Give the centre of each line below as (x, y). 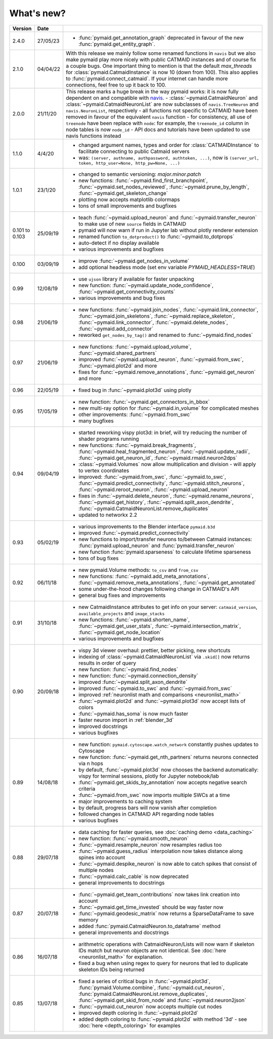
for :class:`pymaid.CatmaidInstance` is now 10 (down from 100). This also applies (162, 72)
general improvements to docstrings (122, 882)
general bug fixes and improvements (122, 595)
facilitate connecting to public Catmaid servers (134, 151)
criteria (87, 789)
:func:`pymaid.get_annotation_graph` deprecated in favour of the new (161, 37)
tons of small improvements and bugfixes (128, 206)
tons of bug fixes (99, 558)
